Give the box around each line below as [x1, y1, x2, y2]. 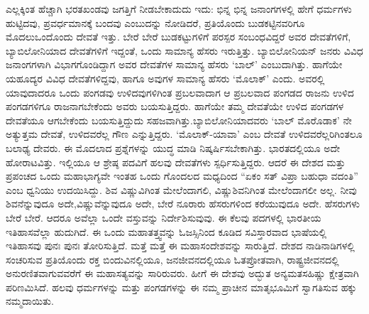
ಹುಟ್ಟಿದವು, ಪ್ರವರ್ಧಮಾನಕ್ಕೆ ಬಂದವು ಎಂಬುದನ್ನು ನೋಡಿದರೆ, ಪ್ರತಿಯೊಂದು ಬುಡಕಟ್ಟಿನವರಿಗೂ [6, 15, 305, 30]
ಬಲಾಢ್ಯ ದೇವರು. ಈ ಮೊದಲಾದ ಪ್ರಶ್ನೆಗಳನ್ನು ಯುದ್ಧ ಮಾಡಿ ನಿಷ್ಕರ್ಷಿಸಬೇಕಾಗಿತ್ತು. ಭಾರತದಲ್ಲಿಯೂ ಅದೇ [6, 140, 341, 155]
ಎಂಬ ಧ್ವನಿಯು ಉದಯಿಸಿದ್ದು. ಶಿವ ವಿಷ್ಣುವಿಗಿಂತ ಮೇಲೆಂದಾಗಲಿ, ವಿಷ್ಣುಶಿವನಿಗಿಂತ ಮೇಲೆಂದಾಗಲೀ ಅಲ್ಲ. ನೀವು [6, 182, 357, 197]
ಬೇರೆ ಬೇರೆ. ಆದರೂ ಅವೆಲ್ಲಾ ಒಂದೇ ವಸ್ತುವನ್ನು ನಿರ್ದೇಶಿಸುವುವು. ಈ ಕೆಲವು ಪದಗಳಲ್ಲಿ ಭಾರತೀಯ [6, 210, 321, 224]
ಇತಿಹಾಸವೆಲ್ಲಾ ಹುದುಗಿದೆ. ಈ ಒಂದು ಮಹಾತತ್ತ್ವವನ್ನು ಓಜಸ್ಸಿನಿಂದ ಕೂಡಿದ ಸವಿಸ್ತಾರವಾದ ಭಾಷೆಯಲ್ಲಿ [6, 224, 327, 239]
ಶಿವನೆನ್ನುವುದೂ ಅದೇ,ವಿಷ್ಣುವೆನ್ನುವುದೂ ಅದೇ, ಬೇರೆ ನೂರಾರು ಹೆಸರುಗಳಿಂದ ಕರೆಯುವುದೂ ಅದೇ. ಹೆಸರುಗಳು [6, 196, 360, 211]
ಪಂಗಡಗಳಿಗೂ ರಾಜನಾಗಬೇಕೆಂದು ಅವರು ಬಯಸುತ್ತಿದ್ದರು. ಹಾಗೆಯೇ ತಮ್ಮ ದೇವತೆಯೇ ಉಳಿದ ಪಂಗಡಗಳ [6, 99, 344, 114]
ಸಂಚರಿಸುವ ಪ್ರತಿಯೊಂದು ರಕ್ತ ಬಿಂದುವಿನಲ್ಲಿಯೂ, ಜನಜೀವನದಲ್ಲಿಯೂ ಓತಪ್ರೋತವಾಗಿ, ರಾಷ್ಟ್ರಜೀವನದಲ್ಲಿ [6, 251, 339, 266]
